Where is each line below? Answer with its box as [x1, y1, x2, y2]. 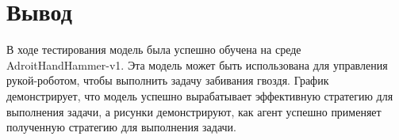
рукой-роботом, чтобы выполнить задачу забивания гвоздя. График [6, 72, 329, 89]
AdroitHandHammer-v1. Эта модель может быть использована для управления [6, 56, 388, 73]
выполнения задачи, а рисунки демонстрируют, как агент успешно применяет [6, 103, 382, 119]
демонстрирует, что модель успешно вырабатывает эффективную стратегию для [6, 87, 393, 104]
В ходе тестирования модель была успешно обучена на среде [6, 41, 301, 58]
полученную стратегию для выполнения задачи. [6, 119, 236, 135]
